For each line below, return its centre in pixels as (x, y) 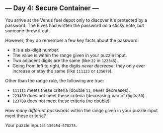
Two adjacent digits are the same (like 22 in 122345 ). (65, 60)
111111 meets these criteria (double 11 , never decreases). (71, 90)
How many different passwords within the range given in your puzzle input (81, 110)
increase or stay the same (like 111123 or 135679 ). (62, 71)
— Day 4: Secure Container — (52, 8)
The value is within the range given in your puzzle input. (70, 55)
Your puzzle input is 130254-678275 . (41, 125)
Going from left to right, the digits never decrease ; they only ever (79, 66)
